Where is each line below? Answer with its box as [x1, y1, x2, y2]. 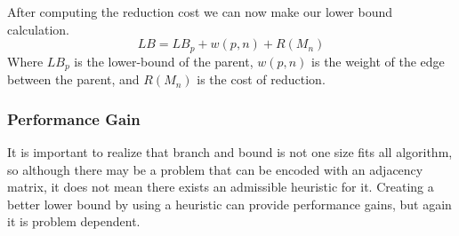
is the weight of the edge [311, 51, 445, 70]
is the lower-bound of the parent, [74, 51, 254, 70]
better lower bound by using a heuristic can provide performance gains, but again [7, 194, 452, 213]
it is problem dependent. [7, 212, 141, 231]
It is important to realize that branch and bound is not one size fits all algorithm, [7, 142, 453, 161]
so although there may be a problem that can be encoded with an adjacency [7, 160, 423, 178]
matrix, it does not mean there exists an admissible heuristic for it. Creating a [7, 177, 434, 196]
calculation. [7, 20, 70, 38]
